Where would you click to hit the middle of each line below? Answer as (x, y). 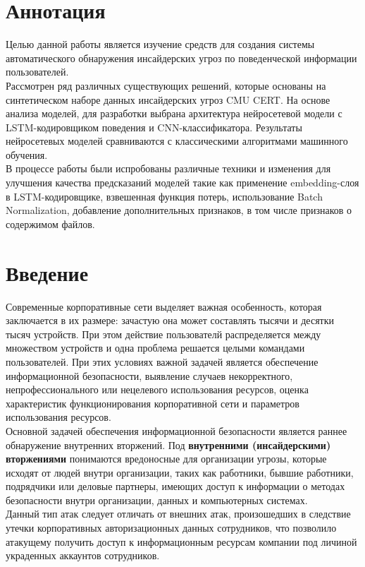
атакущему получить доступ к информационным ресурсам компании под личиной (181, 541)
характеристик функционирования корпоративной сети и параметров (153, 403)
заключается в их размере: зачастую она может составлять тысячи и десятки (170, 320)
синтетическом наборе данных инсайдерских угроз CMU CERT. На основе (168, 99)
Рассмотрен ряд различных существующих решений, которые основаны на (166, 85)
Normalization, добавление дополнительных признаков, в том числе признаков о (179, 210)
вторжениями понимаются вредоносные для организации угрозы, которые (166, 459)
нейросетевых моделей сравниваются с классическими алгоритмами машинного (177, 141)
